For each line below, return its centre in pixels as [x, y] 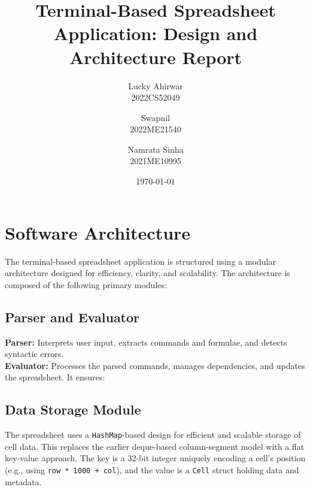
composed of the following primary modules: [86, 284]
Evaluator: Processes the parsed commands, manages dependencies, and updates [155, 365]
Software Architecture [98, 232]
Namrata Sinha [156, 149]
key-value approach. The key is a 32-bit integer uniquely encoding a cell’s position [155, 458]
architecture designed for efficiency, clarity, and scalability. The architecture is [148, 273]
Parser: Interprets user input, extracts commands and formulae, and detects [146, 342]
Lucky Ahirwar [156, 85]
